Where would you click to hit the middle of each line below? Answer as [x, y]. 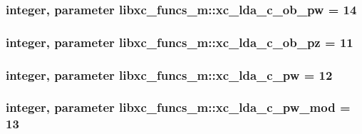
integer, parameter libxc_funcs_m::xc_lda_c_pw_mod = [178, 107]
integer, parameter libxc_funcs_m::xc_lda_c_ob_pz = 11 [180, 42]
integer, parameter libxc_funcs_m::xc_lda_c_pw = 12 [169, 74]
